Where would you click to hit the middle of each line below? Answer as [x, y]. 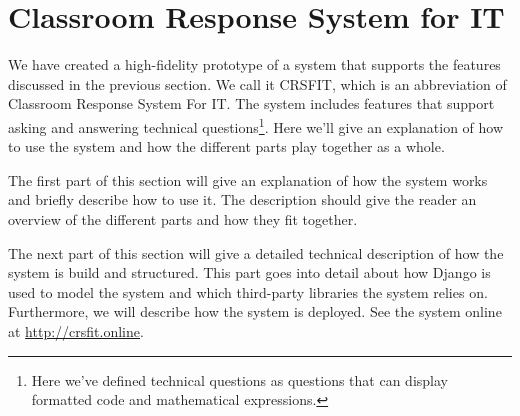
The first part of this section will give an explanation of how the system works [248, 179]
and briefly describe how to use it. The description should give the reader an [242, 199]
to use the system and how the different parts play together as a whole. [226, 146]
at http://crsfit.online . [76, 330]
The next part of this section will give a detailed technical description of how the [256, 252]
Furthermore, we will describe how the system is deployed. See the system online [255, 311]
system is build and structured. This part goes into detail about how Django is [249, 272]
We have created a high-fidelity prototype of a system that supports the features [254, 64]
